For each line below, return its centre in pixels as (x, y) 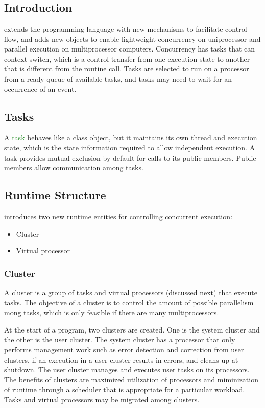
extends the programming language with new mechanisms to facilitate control (126, 29)
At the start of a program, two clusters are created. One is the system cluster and (132, 329)
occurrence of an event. (40, 88)
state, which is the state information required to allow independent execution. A (130, 147)
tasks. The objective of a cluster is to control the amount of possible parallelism (129, 302)
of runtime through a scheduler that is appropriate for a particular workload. (125, 389)
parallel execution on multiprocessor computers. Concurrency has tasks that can (130, 49)
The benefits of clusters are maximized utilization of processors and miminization (131, 379)
